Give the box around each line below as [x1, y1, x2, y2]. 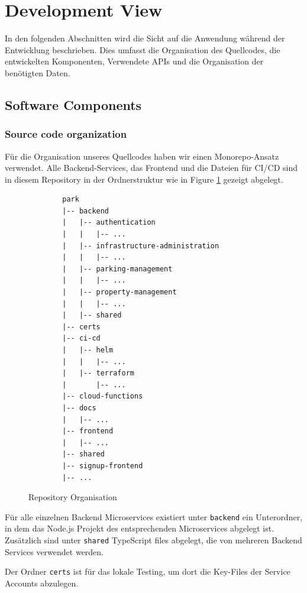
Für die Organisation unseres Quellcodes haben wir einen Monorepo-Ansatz [5, 150, 279, 162]
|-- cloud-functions [62, 392, 143, 401]
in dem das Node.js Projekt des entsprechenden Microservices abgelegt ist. [5, 522, 274, 534]
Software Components [5, 95, 142, 114]
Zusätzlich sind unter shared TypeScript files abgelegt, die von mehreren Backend [5, 533, 302, 546]
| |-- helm [62, 346, 114, 354]
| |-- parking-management [62, 264, 173, 273]
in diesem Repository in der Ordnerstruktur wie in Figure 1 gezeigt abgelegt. [5, 173, 283, 185]
